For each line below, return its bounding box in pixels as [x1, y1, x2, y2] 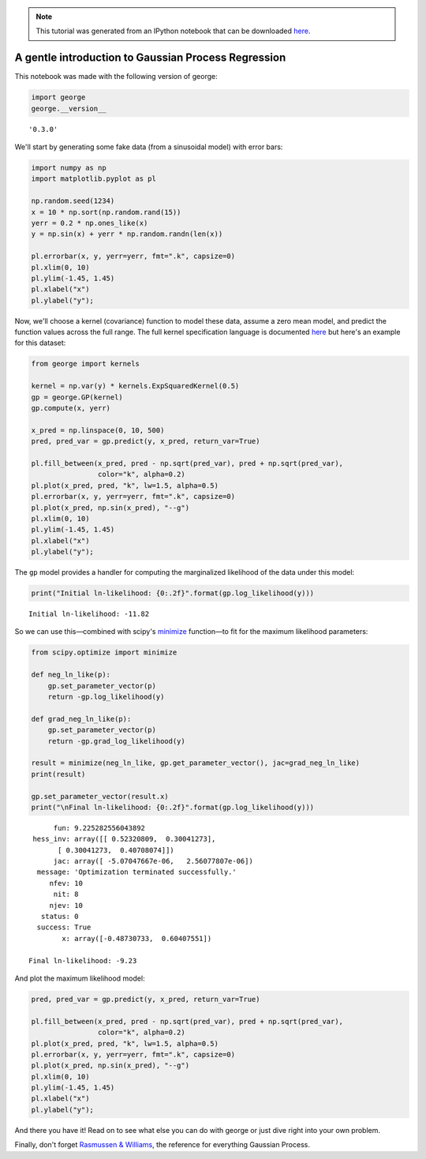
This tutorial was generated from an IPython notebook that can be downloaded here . [35, 26, 311, 36]
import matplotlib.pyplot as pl [31, 174, 157, 183]
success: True [36, 923, 92, 932]
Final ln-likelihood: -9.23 [28, 956, 137, 965]
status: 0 [40, 912, 79, 921]
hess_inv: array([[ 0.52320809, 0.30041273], [32, 835, 216, 844]
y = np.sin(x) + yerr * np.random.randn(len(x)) [31, 230, 223, 238]
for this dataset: [14, 338, 66, 347]
